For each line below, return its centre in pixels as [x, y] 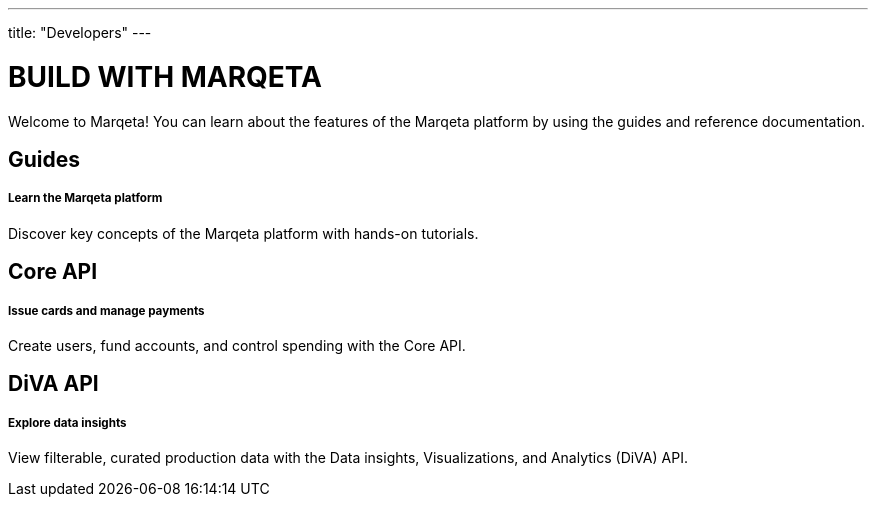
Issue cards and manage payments [106, 310]
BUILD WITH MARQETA [165, 76]
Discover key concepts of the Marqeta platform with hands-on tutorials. [243, 233]
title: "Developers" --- [80, 32]
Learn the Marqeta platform [85, 198]
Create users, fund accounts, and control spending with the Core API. [237, 345]
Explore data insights [67, 422]
